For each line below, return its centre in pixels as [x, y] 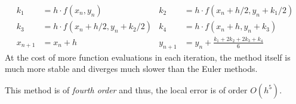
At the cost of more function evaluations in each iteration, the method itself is [148, 57]
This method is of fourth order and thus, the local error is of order [126, 89]
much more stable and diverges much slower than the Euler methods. [131, 69]
